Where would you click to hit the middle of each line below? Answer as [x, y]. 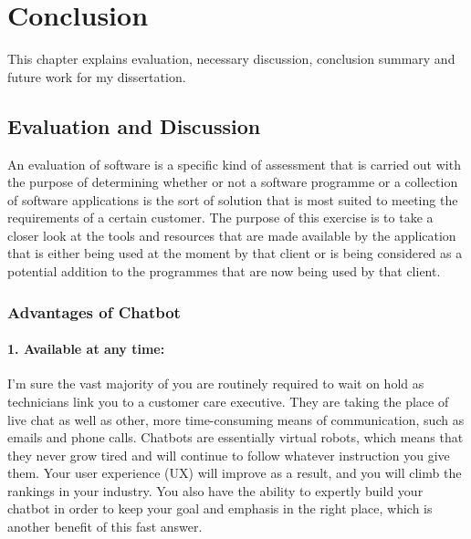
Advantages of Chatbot [94, 311]
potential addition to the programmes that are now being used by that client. [224, 271]
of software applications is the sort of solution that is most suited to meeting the [233, 199]
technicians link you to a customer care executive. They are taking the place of [228, 401]
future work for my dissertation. [97, 76]
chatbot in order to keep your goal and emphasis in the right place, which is [220, 508]
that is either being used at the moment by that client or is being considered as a [235, 253]
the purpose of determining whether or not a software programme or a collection [233, 182]
